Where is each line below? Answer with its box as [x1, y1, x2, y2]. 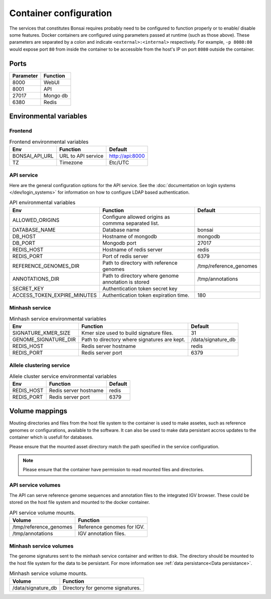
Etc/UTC [109, 159, 129, 166]
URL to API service [59, 152, 104, 159]
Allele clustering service [9, 362, 70, 369]
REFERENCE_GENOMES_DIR [12, 262, 80, 269]
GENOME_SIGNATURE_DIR [12, 336, 76, 343]
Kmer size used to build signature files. [81, 329, 174, 336]
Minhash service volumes [9, 543, 74, 550]
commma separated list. [102, 219, 160, 226]
